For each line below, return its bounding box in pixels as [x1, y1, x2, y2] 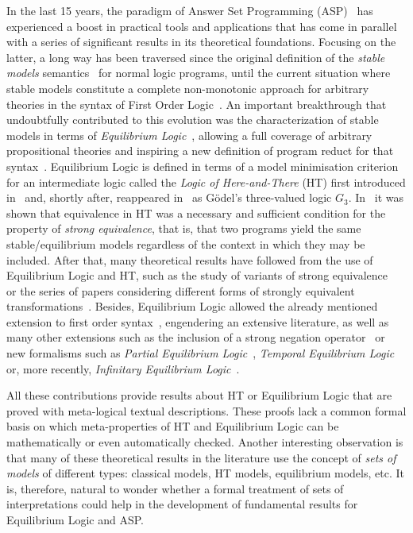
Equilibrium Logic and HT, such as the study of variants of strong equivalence [6, 267, 388, 284]
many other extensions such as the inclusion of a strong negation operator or [6, 329, 385, 346]
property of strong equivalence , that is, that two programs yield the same [6, 220, 361, 237]
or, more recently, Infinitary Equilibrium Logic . [6, 360, 240, 377]
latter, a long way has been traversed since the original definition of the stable [6, 48, 385, 65]
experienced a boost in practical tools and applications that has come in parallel [6, 17, 397, 34]
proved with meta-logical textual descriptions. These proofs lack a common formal [6, 402, 407, 419]
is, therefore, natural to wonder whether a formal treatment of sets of [6, 480, 344, 496]
